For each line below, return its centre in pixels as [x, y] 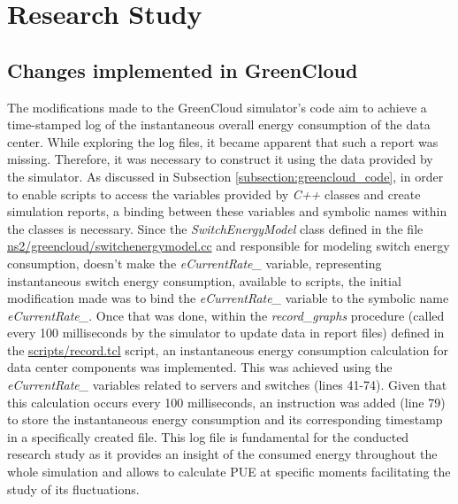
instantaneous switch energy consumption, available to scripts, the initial [204, 280]
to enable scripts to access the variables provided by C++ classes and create [214, 194]
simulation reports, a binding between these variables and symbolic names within [227, 211]
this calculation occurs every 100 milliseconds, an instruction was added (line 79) [226, 402]
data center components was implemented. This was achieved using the [200, 367]
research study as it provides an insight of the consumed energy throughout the [222, 454]
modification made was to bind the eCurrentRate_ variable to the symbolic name [228, 298]
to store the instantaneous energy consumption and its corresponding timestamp [225, 419]
